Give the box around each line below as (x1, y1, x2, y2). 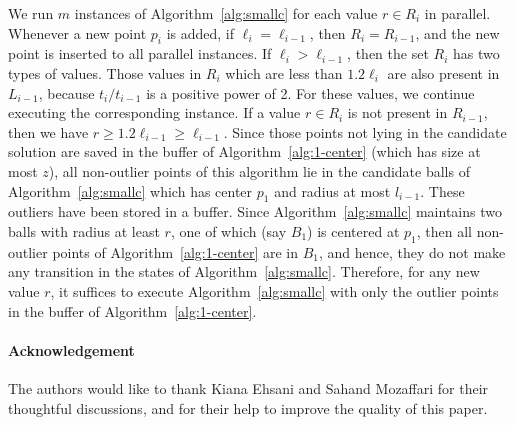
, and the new (415, 22, 500, 43)
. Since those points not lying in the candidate (223, 121, 507, 142)
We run (8, 3, 54, 23)
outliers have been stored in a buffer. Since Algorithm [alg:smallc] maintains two (8, 201, 502, 222)
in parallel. (424, 3, 491, 23)
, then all (416, 220, 472, 241)
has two (452, 43, 500, 64)
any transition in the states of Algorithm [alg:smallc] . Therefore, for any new (8, 261, 480, 282)
